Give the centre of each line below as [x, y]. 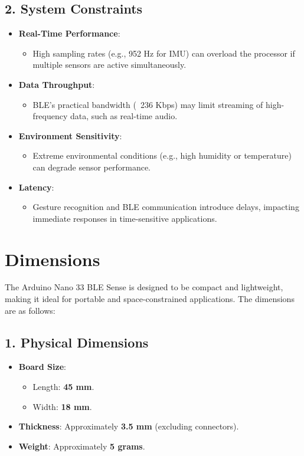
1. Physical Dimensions [77, 342]
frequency [50, 116]
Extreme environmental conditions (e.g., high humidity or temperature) [162, 155]
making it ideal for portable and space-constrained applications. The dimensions [150, 299]
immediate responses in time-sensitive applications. [125, 218]
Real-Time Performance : [69, 33]
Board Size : [42, 367]
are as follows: [30, 310]
